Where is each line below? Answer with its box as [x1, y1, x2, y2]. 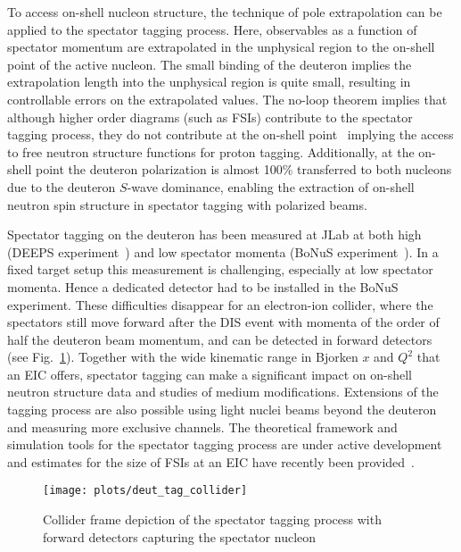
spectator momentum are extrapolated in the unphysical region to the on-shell [7, 38, 435, 56]
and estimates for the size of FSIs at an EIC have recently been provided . [7, 452, 415, 471]
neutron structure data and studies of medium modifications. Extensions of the [7, 382, 439, 401]
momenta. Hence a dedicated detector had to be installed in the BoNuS [7, 277, 399, 296]
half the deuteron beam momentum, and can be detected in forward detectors [7, 330, 432, 348]
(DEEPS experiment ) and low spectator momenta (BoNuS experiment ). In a [7, 242, 439, 261]
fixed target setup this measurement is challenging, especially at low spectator [7, 260, 433, 279]
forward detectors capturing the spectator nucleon [43, 527, 317, 546]
